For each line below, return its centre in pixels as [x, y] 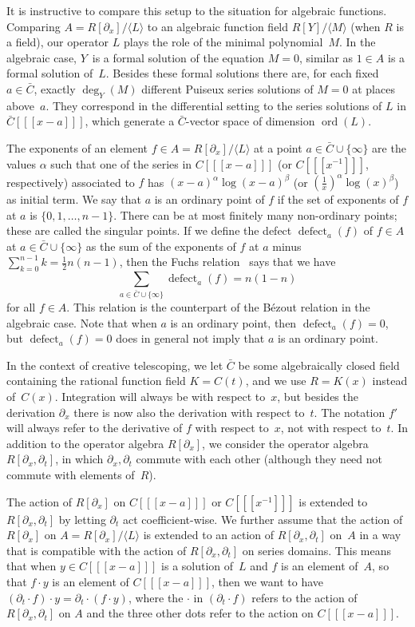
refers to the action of [304, 597]
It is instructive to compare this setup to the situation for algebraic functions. [197, 10]
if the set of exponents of [338, 199]
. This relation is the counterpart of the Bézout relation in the [218, 307]
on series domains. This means [316, 550]
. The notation [350, 412]
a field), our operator [58, 42]
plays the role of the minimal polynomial [223, 42]
